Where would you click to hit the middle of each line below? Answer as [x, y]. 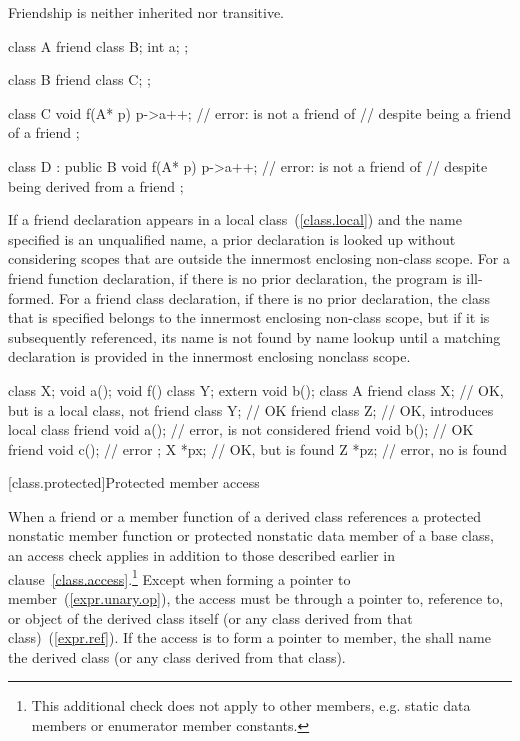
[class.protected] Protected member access [134, 482]
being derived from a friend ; [96, 185]
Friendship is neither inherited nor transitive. [146, 12]
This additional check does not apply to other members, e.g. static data [251, 705]
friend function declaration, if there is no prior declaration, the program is [235, 277]
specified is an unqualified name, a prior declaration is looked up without [232, 238]
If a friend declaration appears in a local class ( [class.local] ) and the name [235, 219]
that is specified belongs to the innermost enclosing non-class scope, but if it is [249, 317]
